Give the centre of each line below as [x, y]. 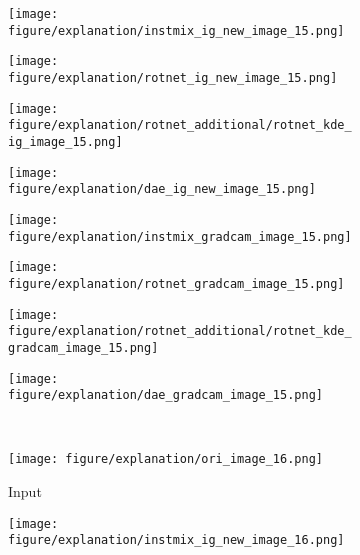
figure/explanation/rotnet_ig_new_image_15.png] [173, 77]
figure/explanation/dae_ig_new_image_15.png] [162, 189]
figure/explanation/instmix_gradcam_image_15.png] [180, 236]
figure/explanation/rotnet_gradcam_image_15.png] [176, 283]
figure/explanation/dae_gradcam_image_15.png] [165, 395]
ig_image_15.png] [65, 141]
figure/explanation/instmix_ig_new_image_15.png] [176, 30]
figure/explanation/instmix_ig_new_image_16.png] [176, 540]
